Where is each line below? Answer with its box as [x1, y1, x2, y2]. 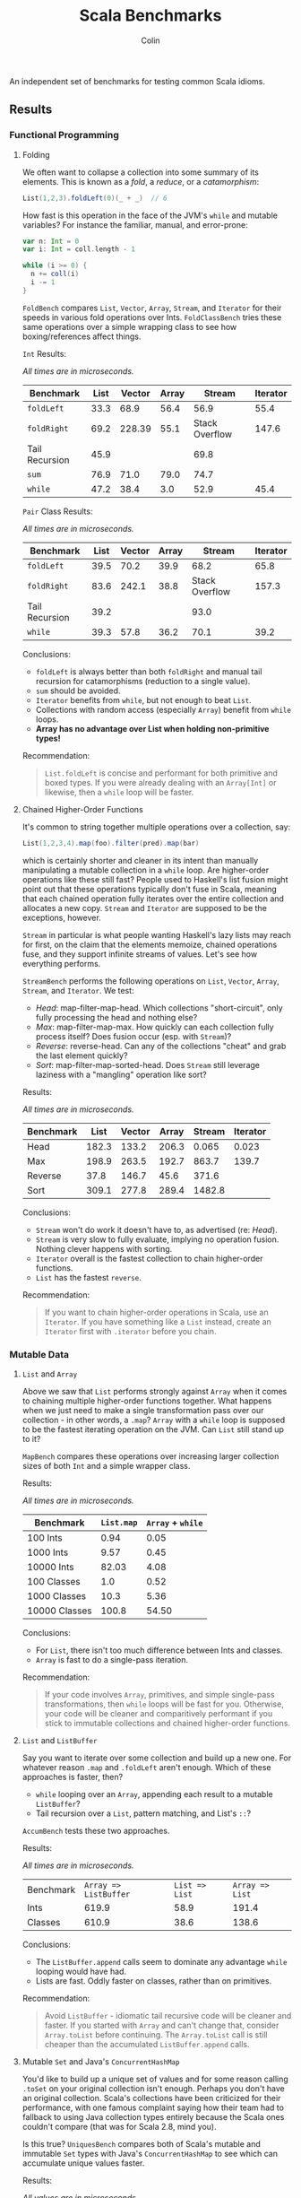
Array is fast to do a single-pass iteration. [35, 1654, 188, 1664]
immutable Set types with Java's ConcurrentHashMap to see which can [21, 2148, 278, 2159]
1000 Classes [26, 1589, 87, 1602]
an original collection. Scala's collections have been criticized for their [21, 2092, 281, 2103]
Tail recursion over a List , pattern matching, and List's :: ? [35, 1808, 252, 1819]
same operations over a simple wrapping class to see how [21, 321, 237, 332]
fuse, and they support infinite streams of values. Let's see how [21, 948, 258, 960]
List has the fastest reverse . [35, 1272, 142, 1282]
